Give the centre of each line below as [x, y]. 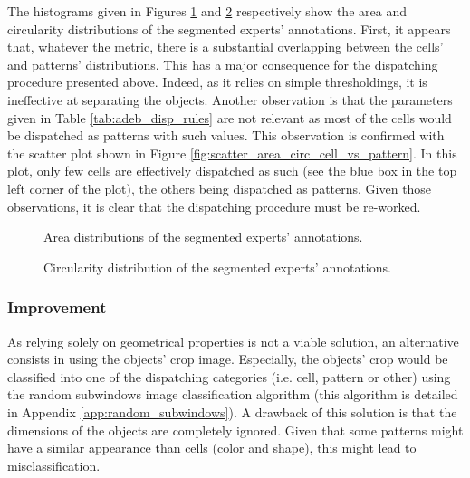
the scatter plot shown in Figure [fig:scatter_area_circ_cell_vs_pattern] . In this [232, 153]
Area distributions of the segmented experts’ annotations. [203, 237]
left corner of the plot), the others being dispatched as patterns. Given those [220, 188]
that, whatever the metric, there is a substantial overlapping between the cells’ [225, 47]
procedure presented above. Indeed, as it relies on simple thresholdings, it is [217, 82]
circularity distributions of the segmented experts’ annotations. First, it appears [229, 29]
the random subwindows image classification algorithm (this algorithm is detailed [233, 394]
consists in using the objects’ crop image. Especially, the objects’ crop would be [228, 359]
